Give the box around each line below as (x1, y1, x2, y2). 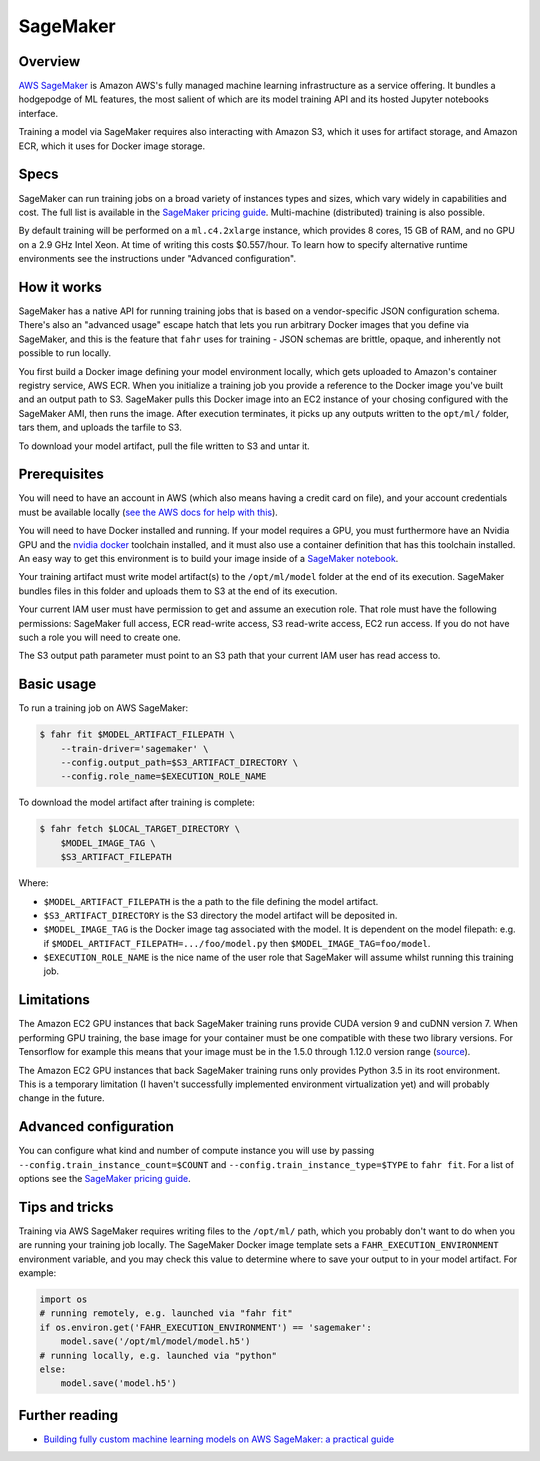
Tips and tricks (18, 1198, 114, 1215)
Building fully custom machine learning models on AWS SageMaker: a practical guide (43, 1433, 395, 1445)
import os (39, 1294, 88, 1305)
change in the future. (18, 1092, 105, 1104)
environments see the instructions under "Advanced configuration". (18, 253, 297, 265)
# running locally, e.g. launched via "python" (39, 1350, 277, 1361)
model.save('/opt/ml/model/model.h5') (60, 1336, 251, 1347)
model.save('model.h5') (60, 1378, 177, 1389)
